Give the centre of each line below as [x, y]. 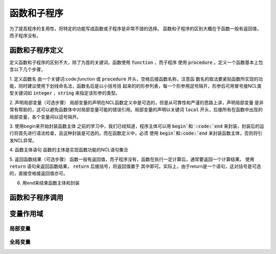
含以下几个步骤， [27, 69]
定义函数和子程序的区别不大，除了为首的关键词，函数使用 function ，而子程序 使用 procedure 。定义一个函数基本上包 [136, 62]
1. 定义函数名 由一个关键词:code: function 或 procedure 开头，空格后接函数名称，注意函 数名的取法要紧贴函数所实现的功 [136, 79]
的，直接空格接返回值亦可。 [39, 173]
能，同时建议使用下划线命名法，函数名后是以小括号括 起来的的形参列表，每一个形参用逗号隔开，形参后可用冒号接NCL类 [135, 86]
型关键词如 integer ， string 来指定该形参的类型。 [65, 93]
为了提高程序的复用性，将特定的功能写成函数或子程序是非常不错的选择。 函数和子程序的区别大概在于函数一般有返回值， [135, 29]
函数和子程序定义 [36, 50]
